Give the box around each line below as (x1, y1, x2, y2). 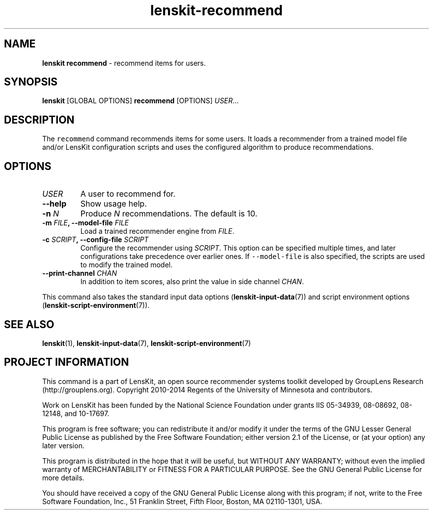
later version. (42, 441, 85, 450)
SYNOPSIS (4, 76, 58, 88)
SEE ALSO (4, 318, 54, 331)
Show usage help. (80, 199, 147, 209)
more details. (42, 473, 85, 482)
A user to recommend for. (80, 189, 175, 199)
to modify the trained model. (80, 260, 173, 269)
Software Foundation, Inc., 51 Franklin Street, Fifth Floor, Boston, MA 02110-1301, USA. (42, 497, 322, 506)
